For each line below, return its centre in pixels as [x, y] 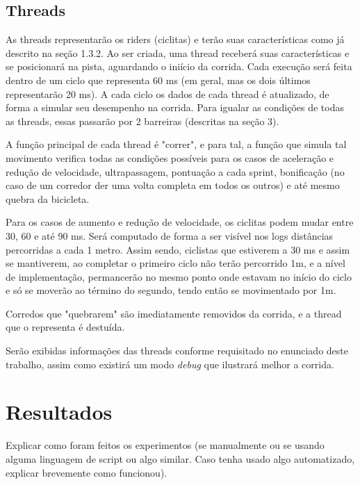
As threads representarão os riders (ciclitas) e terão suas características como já [175, 39]
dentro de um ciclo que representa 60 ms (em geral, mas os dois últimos [158, 80]
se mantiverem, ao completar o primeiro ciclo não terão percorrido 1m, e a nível [175, 263]
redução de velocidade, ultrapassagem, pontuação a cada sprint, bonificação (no [175, 171]
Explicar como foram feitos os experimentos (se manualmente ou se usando [165, 445]
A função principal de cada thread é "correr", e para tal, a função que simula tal [176, 144]
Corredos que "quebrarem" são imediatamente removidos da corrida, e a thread [174, 313]
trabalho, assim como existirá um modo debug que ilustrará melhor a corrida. [170, 364]
